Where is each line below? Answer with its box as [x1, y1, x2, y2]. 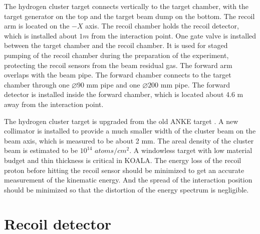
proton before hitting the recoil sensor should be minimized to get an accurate [4, 164, 244, 175]
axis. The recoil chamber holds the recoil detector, [85, 20, 239, 31]
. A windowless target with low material [129, 145, 252, 155]
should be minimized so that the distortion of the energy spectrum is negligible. [4, 184, 249, 194]
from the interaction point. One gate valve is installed [91, 30, 256, 40]
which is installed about [4, 30, 77, 40]
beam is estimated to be [4, 145, 78, 155]
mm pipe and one [86, 79, 140, 89]
